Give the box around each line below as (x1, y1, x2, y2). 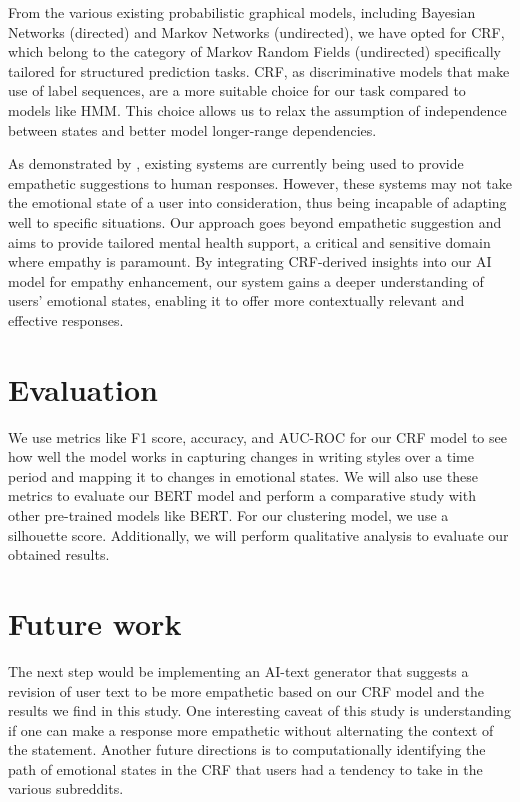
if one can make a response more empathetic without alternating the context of (8, 719, 494, 740)
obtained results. (8, 544, 110, 565)
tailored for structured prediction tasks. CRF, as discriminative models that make (8, 60, 510, 81)
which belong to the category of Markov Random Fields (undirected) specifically (8, 41, 502, 62)
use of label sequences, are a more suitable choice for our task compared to (8, 80, 466, 101)
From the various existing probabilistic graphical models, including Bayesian (8, 2, 476, 22)
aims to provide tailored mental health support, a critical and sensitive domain (8, 231, 491, 252)
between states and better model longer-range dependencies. (8, 119, 377, 140)
